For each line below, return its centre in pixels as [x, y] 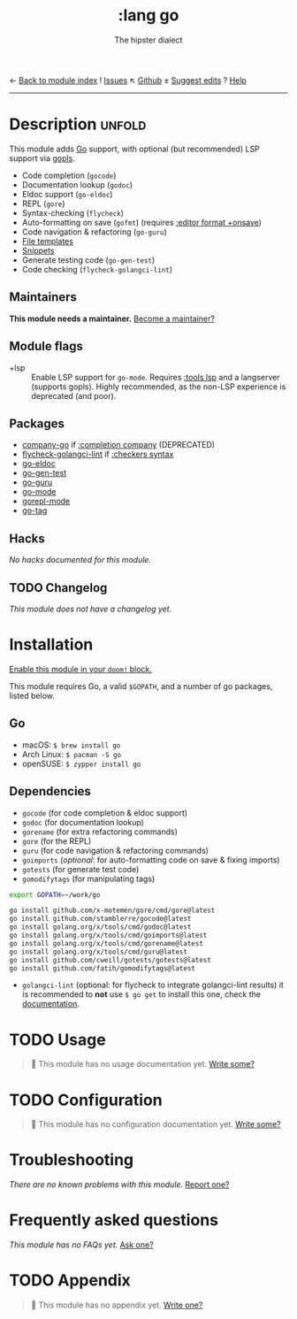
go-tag [34, 510]
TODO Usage [57, 1039]
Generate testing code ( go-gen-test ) [88, 260]
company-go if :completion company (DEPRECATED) [118, 445]
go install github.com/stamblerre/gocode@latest [100, 919]
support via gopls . [42, 158]
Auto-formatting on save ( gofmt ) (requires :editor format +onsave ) [142, 222]
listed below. [32, 695]
